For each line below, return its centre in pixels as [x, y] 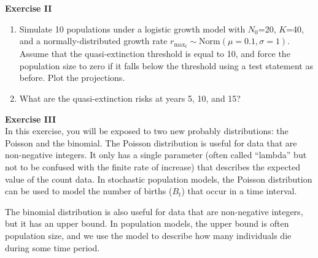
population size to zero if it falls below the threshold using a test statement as [166, 65]
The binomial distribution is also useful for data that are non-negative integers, [154, 211]
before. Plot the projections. [72, 78]
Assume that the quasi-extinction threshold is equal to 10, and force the [155, 54]
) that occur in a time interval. [239, 191]
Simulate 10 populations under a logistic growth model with [132, 28]
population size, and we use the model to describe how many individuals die [148, 235]
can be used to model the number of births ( [89, 191]
